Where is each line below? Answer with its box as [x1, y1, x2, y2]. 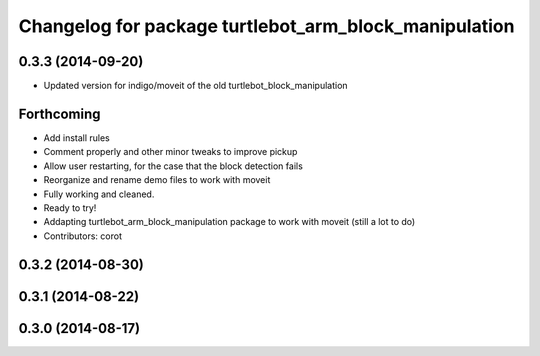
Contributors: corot [43, 230, 122, 242]
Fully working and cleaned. [43, 188, 155, 200]
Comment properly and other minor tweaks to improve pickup [43, 146, 298, 158]
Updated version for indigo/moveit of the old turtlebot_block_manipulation [43, 80, 349, 92]
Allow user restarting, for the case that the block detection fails [43, 160, 304, 172]
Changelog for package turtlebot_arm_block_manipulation [18, 15, 515, 37]
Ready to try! [43, 201, 97, 214]
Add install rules [43, 131, 110, 144]
